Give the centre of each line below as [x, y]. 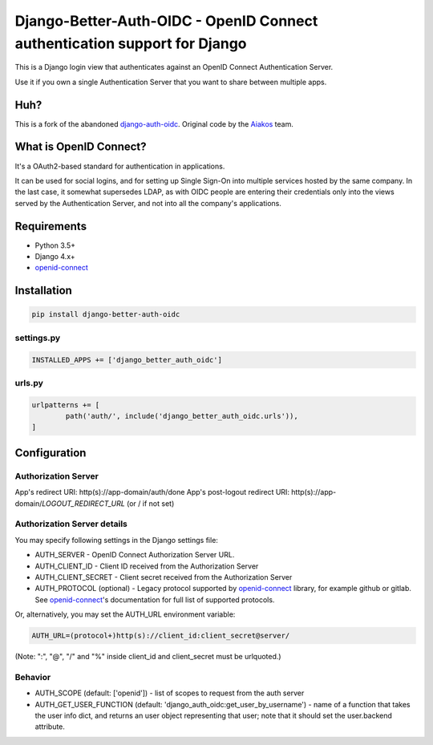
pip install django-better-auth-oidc [106, 314]
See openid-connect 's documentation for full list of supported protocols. [155, 599]
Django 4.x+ [55, 257]
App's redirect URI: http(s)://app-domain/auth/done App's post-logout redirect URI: [152, 492]
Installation [43, 291]
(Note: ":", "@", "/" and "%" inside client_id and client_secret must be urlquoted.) [148, 657]
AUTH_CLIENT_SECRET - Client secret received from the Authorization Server [164, 577]
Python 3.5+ [55, 245]
